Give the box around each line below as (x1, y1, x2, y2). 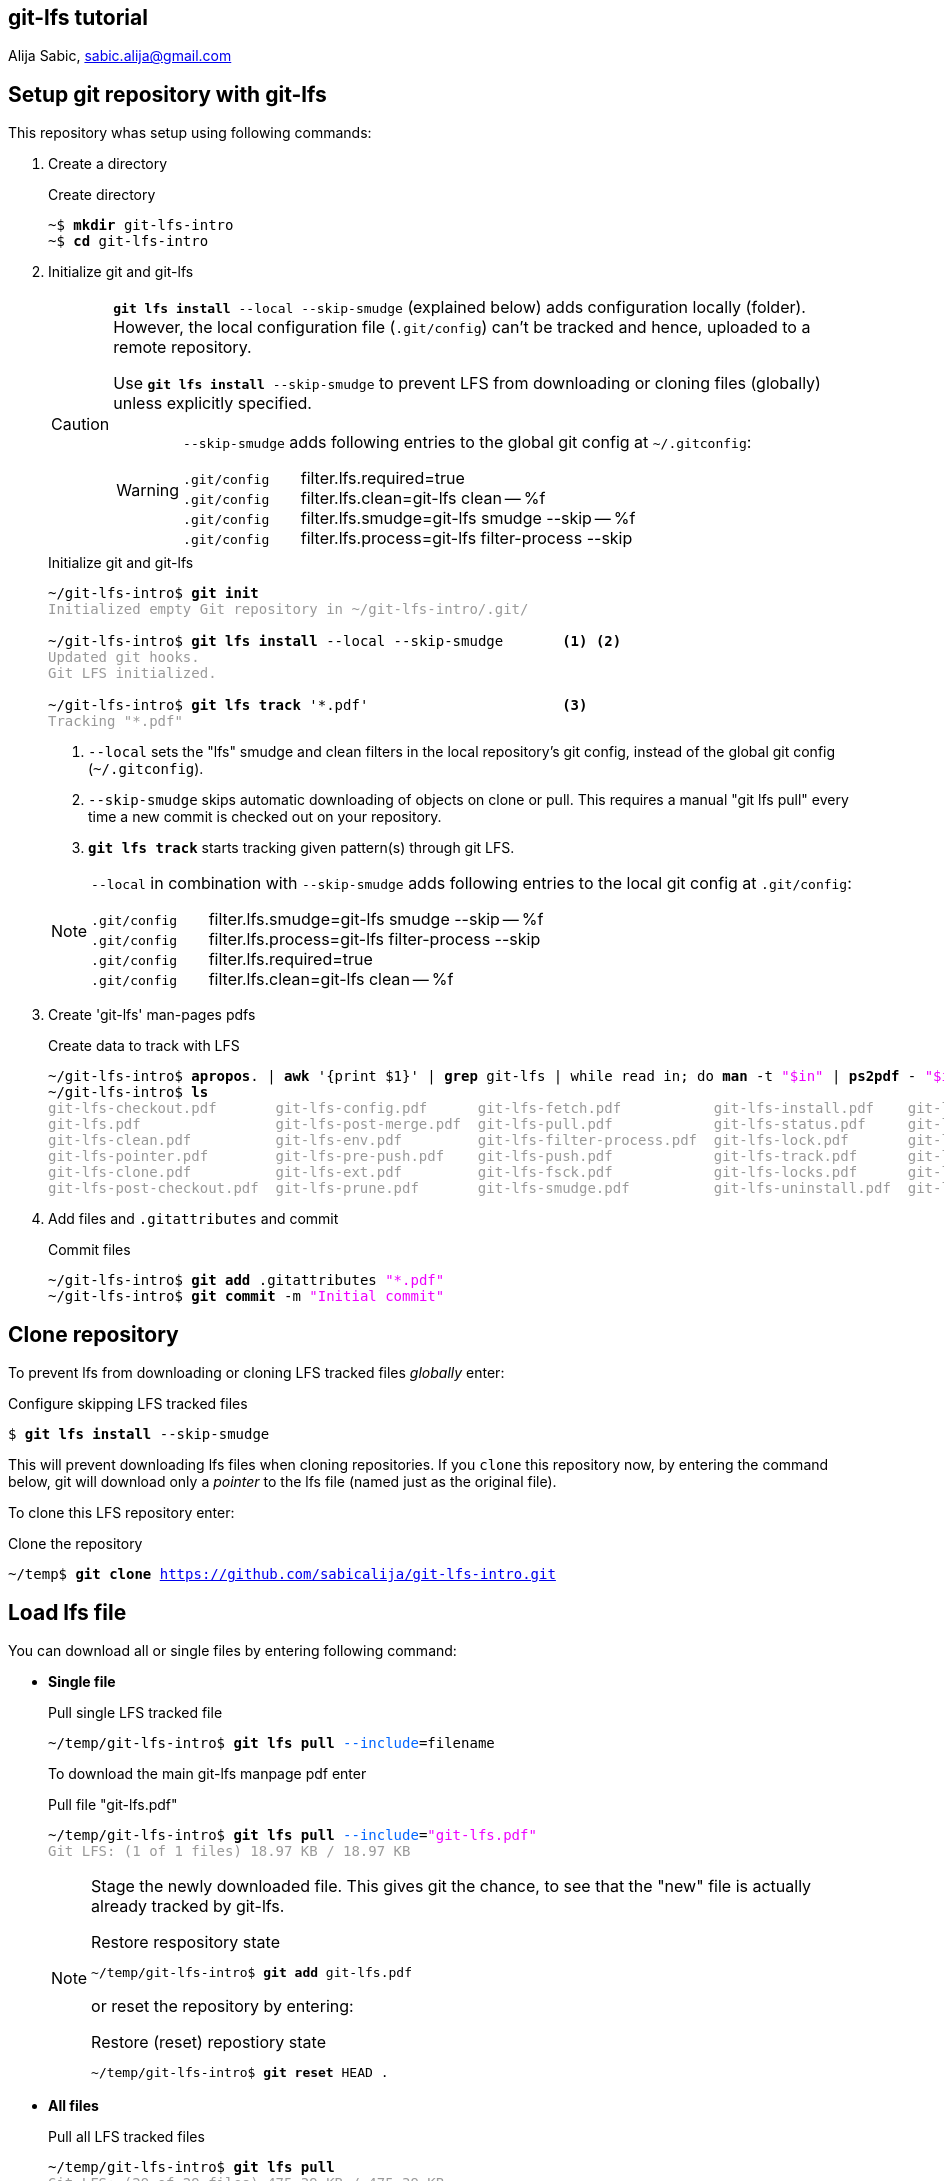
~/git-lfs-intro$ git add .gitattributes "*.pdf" (48, 1272, 445, 1289)
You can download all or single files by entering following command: (8, 1641, 457, 1659)
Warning (116, 480, 180, 501)
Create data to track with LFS (48, 1037, 240, 1055)
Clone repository (8, 1321, 179, 1347)
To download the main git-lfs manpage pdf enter (48, 1764, 367, 1782)
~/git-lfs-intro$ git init (48, 585, 259, 602)
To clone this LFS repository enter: (8, 1504, 235, 1522)
